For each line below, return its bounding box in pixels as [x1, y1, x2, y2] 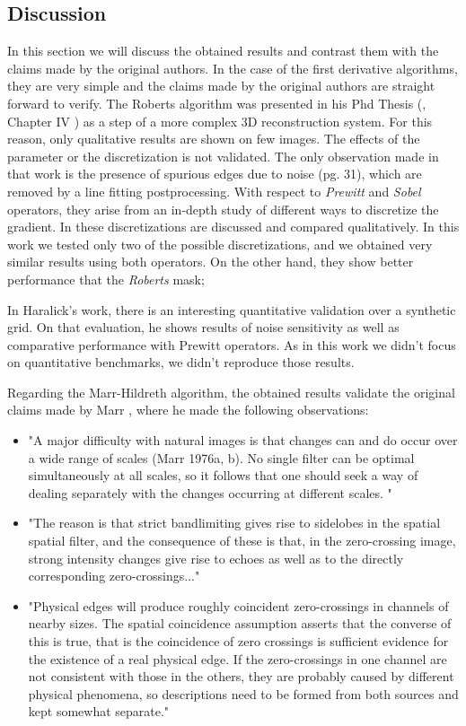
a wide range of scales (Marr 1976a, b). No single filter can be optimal [28, 448, 415, 467]
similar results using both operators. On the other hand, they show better [7, 252, 414, 271]
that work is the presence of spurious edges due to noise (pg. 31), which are [7, 164, 422, 183]
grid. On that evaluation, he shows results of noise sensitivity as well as [7, 318, 400, 337]
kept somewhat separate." [28, 702, 170, 721]
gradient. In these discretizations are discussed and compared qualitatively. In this [7, 217, 460, 236]
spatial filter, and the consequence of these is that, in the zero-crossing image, [28, 531, 456, 550]
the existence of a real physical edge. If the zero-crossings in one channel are [28, 649, 447, 668]
